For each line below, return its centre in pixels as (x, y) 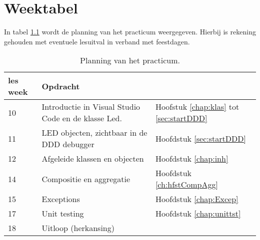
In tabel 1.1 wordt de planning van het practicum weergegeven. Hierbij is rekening (130, 32)
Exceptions (61, 199)
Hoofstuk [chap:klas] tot (197, 107)
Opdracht (61, 86)
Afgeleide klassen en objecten (93, 159)
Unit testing (63, 214)
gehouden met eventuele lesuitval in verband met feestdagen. (97, 41)
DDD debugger (68, 144)
